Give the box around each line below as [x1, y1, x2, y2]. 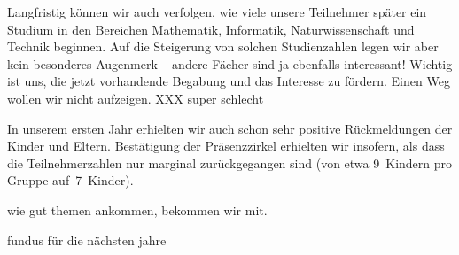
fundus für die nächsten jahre [7, 230, 167, 249]
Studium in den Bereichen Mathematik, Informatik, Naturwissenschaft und [7, 19, 415, 38]
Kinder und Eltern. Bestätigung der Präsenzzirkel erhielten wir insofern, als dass [7, 136, 445, 155]
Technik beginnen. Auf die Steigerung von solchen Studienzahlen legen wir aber [7, 37, 439, 56]
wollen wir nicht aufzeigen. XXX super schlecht [7, 89, 264, 107]
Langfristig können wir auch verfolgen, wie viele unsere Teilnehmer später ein [7, 3, 427, 20]
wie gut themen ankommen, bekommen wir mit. [7, 200, 268, 219]
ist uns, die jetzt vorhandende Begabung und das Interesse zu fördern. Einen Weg [7, 72, 450, 90]
